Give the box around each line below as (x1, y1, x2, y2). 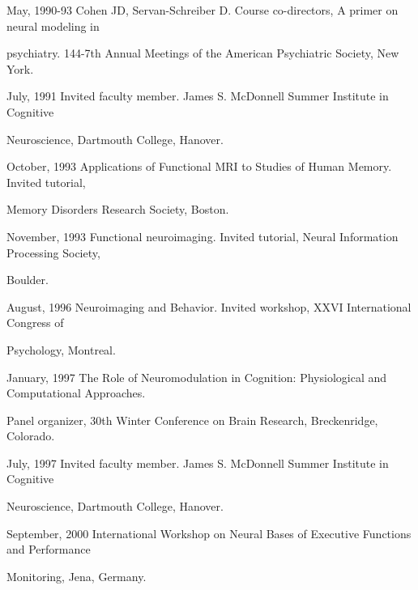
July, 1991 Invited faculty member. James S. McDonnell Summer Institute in (6, 87, 389, 104)
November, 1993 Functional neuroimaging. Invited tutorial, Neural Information (6, 227, 399, 244)
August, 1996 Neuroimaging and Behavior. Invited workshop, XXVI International (6, 298, 412, 315)
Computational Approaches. (6, 384, 146, 401)
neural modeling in (6, 17, 100, 34)
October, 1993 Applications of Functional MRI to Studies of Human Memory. (6, 158, 392, 175)
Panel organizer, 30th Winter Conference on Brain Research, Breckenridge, (6, 411, 378, 428)
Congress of (6, 314, 64, 331)
